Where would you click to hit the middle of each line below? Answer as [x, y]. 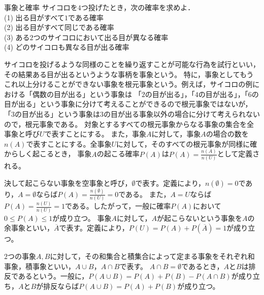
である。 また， [144, 194]
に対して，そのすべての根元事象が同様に [183, 143]
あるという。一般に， [53, 276]
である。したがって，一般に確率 [118, 206]
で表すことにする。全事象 [69, 143]
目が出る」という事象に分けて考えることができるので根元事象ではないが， [128, 104]
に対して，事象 [176, 134]
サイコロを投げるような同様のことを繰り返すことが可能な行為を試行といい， [132, 64]
